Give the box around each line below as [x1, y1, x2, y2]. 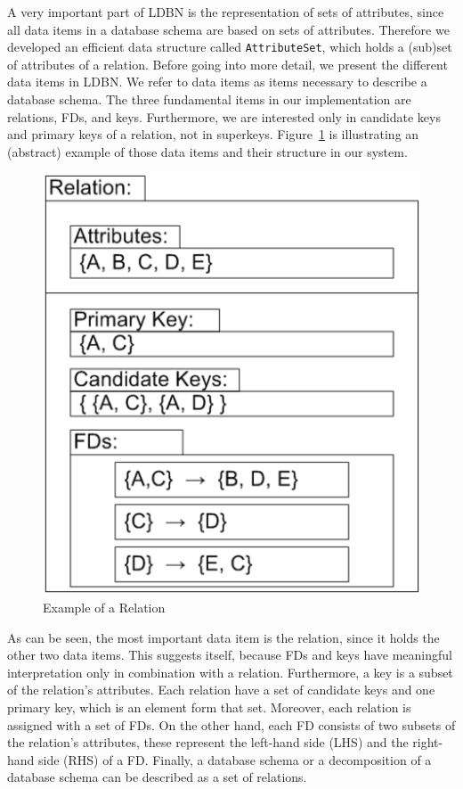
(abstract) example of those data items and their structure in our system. [7, 142, 408, 160]
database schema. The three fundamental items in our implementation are [7, 90, 411, 109]
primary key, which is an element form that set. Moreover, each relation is [7, 697, 411, 716]
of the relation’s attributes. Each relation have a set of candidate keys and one [7, 680, 435, 699]
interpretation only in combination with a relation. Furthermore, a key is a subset [7, 662, 453, 681]
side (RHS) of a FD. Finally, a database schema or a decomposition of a [38, 750, 432, 768]
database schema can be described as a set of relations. [7, 768, 307, 786]
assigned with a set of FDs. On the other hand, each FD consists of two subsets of [7, 715, 456, 734]
